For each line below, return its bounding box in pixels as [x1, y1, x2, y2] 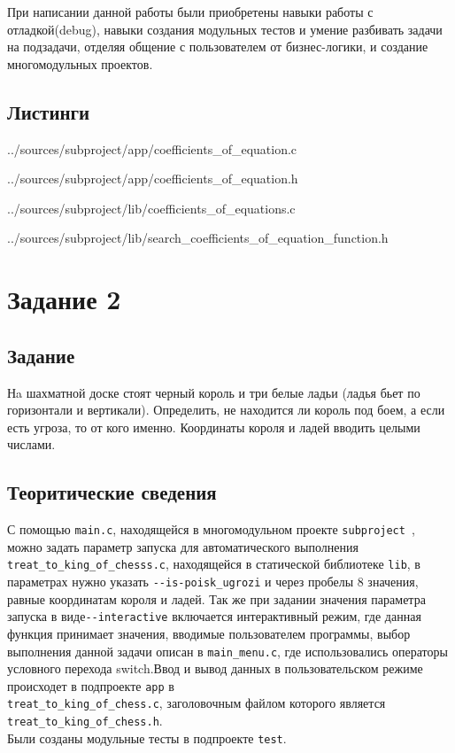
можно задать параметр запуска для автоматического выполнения [7, 537, 359, 555]
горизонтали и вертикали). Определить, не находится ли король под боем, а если [7, 400, 445, 419]
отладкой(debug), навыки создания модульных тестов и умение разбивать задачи [7, 19, 443, 38]
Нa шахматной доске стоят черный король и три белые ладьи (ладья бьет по [7, 383, 420, 401]
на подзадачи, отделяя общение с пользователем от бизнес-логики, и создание [7, 37, 428, 56]
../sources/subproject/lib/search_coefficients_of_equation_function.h [7, 229, 389, 247]
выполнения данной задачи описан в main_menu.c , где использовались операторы [7, 641, 448, 660]
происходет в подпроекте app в [7, 676, 174, 695]
